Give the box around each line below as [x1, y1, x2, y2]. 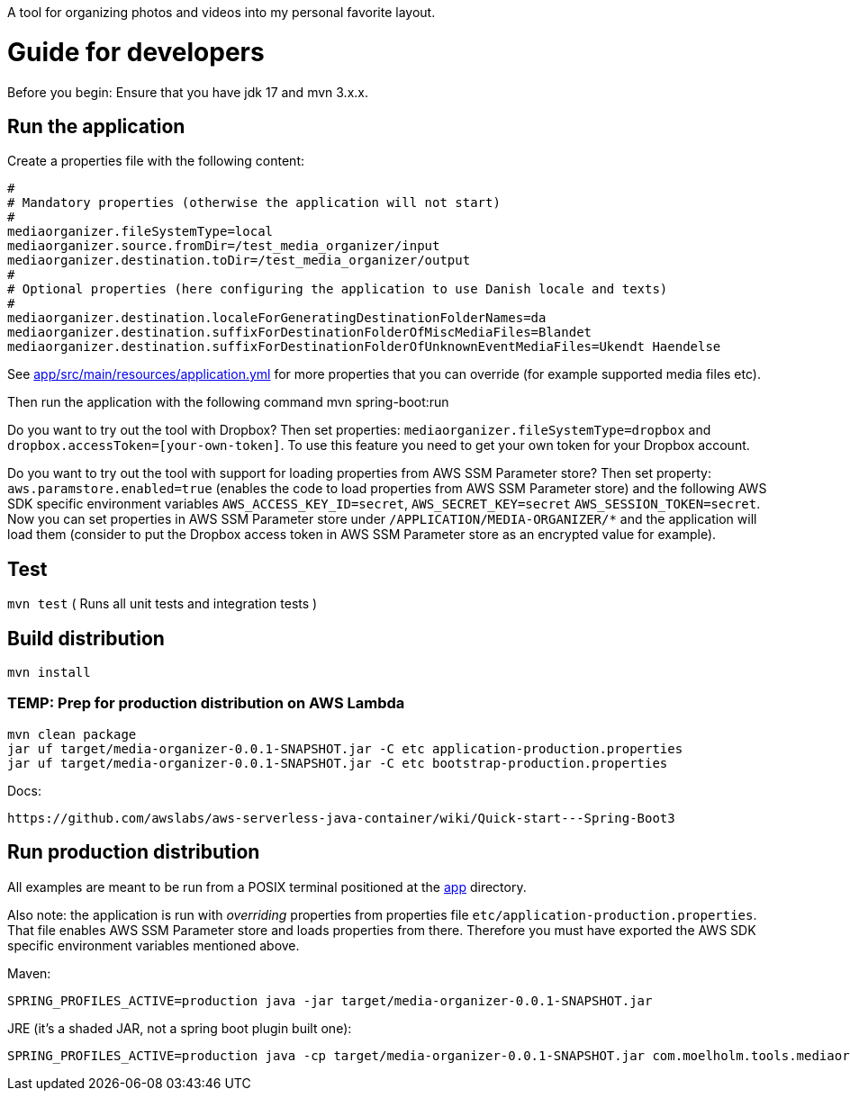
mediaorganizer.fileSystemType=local [7, 224, 274, 239]
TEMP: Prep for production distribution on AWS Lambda [7, 694, 405, 713]
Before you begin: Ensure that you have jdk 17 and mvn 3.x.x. [7, 84, 368, 100]
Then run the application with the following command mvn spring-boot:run [7, 394, 449, 410]
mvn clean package [7, 726, 137, 742]
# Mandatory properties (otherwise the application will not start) [7, 195, 501, 211]
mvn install [7, 665, 91, 680]
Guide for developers [7, 36, 265, 67]
